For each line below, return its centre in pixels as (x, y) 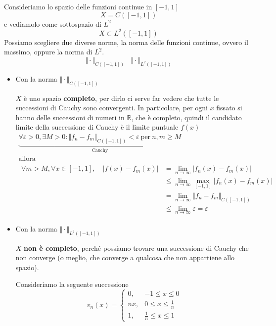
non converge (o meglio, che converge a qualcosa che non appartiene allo (125, 257)
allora (27, 159)
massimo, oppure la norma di (48, 52)
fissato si (229, 108)
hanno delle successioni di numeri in (70, 117)
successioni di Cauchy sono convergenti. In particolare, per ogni (112, 108)
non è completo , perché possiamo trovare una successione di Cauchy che (136, 248)
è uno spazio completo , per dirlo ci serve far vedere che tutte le (121, 98)
